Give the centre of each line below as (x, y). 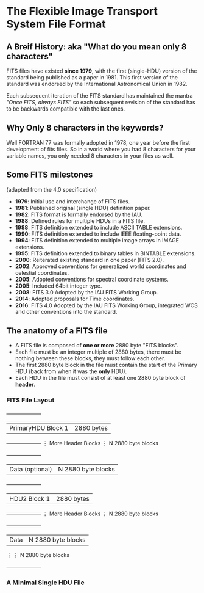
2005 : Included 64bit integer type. (58, 286)
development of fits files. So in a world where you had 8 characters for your (101, 149)
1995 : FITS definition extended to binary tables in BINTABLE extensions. (105, 253)
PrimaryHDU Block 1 (39, 427)
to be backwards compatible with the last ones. (66, 109)
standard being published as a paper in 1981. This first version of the (92, 77)
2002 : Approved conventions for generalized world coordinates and (101, 266)
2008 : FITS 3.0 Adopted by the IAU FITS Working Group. (86, 292)
